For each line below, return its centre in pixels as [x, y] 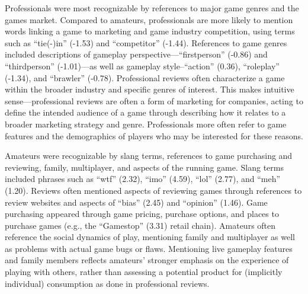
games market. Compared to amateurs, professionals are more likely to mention [149, 19]
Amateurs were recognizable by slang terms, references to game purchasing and [149, 156]
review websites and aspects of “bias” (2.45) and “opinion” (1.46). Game [136, 202]
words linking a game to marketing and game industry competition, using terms [150, 31]
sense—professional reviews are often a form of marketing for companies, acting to [154, 100]
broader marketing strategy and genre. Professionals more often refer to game [146, 124]
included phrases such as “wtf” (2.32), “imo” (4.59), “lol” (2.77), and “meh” [143, 179]
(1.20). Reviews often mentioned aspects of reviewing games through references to [153, 190]
